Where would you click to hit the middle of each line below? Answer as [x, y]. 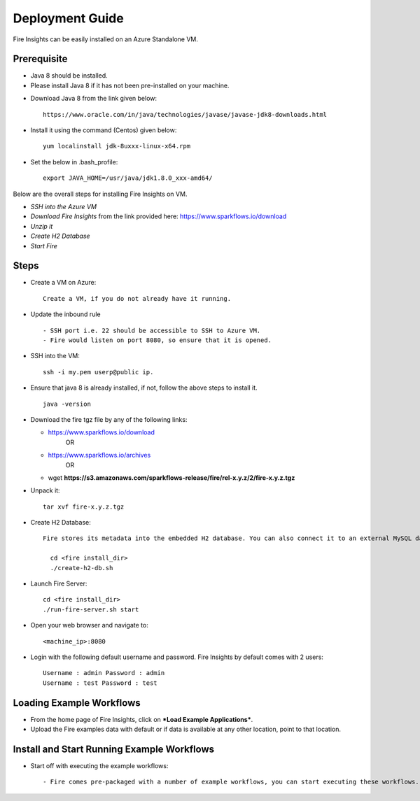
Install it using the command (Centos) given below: [104, 130]
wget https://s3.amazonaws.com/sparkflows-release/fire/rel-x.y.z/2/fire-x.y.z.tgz [171, 477]
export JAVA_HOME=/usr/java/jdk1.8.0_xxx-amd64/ [128, 178]
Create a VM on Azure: [63, 283]
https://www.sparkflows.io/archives [99, 455]
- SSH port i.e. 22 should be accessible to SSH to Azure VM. [152, 330]
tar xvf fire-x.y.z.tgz [84, 506]
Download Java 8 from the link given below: [94, 99]
